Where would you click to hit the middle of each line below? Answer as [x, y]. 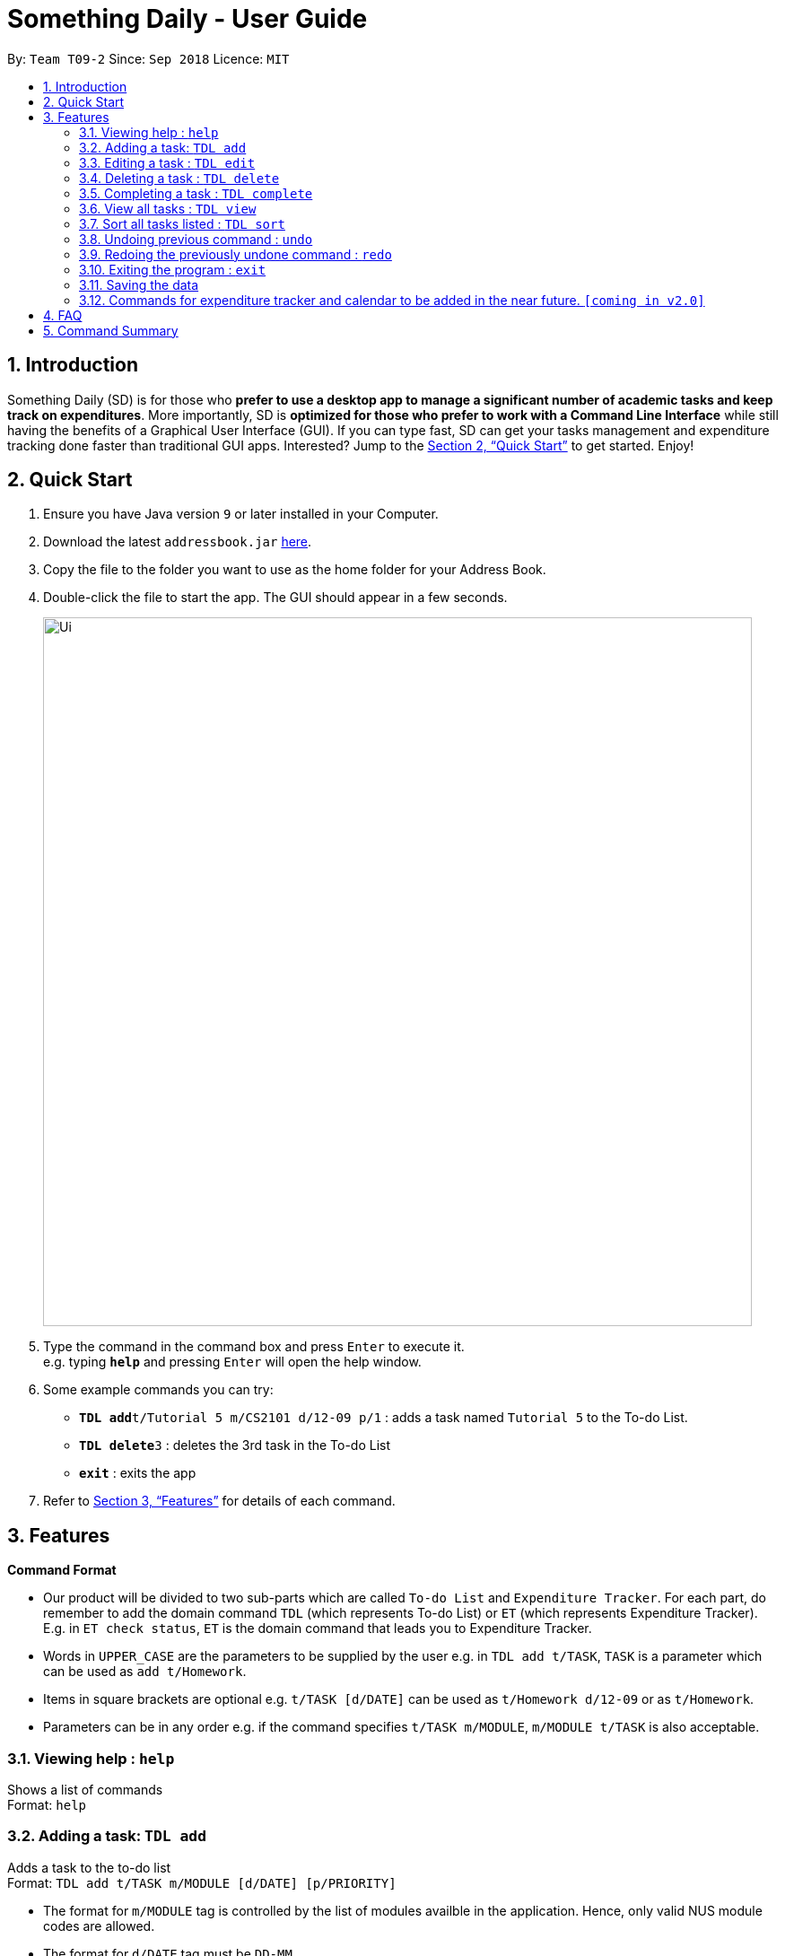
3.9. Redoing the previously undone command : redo [235, 254]
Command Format [62, 1570]
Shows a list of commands [85, 1790]
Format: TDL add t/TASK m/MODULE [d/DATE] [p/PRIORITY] [202, 1882]
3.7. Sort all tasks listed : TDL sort [182, 223]
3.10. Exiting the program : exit [173, 269]
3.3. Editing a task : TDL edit [167, 162]
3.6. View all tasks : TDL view [168, 208]
